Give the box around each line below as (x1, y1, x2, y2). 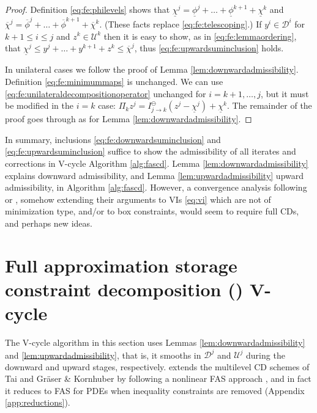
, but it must (261, 87, 309, 100)
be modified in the (5, 99, 74, 112)
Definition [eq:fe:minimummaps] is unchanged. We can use (5, 75, 223, 87)
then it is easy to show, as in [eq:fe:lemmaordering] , (103, 29, 297, 42)
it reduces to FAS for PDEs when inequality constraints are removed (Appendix (5, 384, 305, 397)
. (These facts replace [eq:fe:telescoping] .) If (99, 17, 262, 30)
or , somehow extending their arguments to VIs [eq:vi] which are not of (5, 192, 271, 205)
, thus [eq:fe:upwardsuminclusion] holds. (134, 42, 284, 54)
